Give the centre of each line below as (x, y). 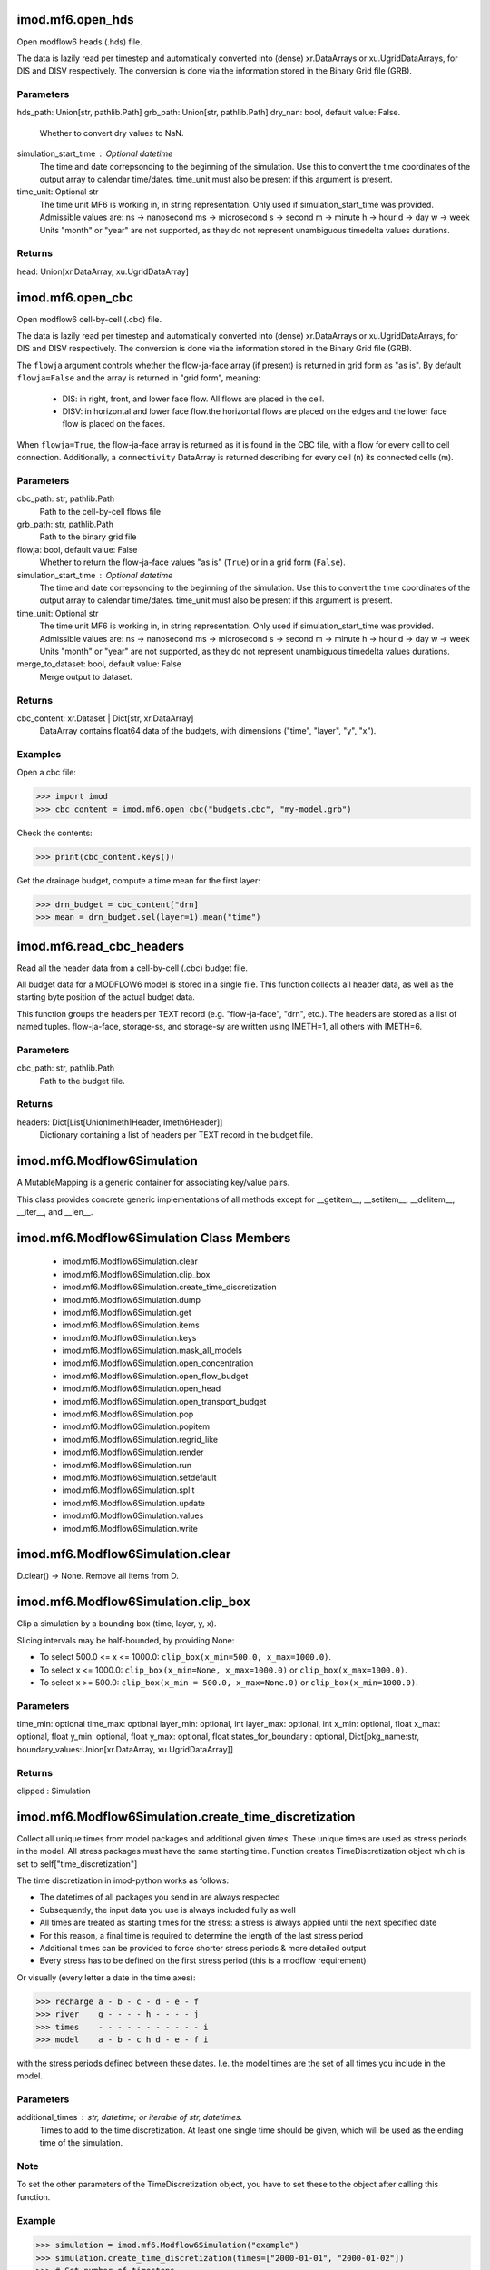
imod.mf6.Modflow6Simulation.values (133, 1515)
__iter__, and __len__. (55, 1211)
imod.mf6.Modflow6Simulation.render (133, 1452)
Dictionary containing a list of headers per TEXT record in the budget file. (176, 1135)
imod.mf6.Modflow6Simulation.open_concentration (158, 1363)
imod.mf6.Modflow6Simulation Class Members (154, 1238)
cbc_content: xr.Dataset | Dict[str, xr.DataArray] (105, 718)
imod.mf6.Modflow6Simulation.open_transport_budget (164, 1401)
